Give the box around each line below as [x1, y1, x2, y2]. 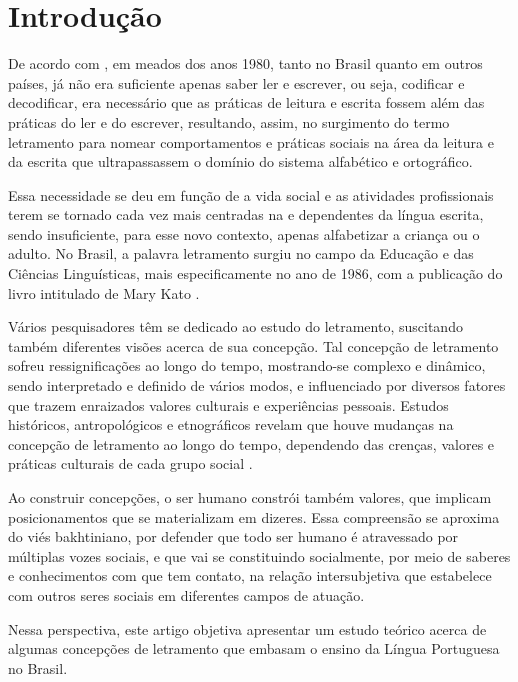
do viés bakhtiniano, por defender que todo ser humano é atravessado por [8, 526, 459, 547]
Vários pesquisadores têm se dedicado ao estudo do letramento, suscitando [8, 316, 463, 337]
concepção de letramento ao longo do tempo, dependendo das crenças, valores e [8, 433, 495, 454]
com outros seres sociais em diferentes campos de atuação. [8, 584, 365, 605]
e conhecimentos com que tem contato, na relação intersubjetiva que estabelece [8, 565, 492, 586]
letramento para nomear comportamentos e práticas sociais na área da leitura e [8, 131, 494, 152]
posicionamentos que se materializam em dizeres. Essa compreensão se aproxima [8, 506, 500, 527]
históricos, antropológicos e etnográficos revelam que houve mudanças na [8, 414, 454, 435]
